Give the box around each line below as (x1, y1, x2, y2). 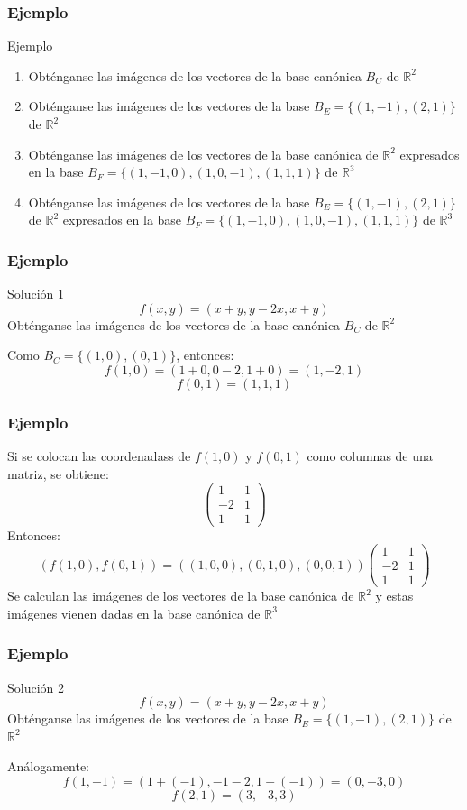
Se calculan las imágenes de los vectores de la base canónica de (7, 586, 354, 605)
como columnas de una (307, 446, 433, 465)
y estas (375, 586, 414, 605)
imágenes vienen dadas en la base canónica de (7, 603, 261, 622)
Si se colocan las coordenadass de (7, 446, 191, 465)
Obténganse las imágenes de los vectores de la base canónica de (28, 144, 379, 163)
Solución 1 (7, 284, 65, 303)
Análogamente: (7, 757, 89, 776)
